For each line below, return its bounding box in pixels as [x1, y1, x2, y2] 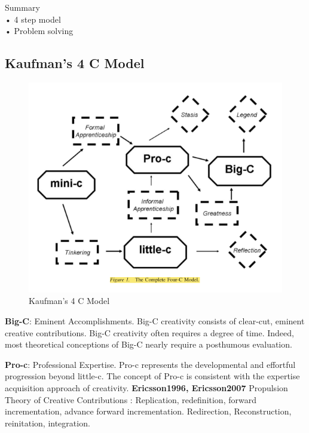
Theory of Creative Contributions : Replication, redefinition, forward [5, 393, 256, 406]
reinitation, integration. [5, 416, 90, 429]
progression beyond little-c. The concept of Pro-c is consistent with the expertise [5, 370, 300, 382]
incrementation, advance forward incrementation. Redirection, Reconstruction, [5, 405, 292, 417]
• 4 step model [5, 13, 61, 25]
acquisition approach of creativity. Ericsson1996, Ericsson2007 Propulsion [5, 381, 288, 394]
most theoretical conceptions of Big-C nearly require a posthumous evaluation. [5, 338, 292, 351]
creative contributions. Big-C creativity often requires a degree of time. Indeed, [5, 326, 294, 339]
